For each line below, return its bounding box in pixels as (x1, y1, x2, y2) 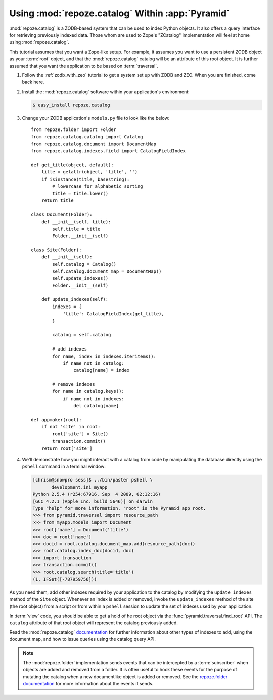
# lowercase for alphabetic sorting (52, 184, 144, 189)
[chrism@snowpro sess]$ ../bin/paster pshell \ (32, 477, 153, 483)
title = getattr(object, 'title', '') (41, 169, 138, 175)
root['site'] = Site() (52, 431, 109, 437)
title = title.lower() (52, 190, 109, 196)
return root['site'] (41, 445, 93, 451)
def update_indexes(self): (41, 296, 109, 302)
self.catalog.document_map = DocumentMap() (52, 268, 162, 274)
